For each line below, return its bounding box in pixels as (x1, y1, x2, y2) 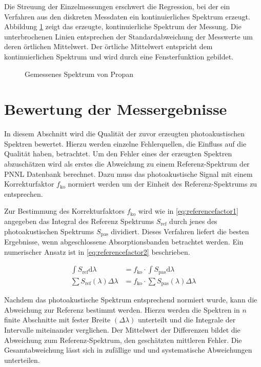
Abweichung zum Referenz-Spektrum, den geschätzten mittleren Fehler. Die (4, 334, 242, 345)
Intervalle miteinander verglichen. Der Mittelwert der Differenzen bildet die (4, 324, 240, 335)
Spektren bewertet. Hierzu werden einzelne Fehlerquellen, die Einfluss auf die (4, 138, 247, 149)
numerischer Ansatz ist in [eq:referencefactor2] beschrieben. (4, 246, 190, 257)
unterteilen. (4, 354, 40, 365)
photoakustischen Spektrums (4, 226, 94, 236)
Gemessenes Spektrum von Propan (25, 68, 134, 79)
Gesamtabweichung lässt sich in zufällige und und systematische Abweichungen (4, 344, 252, 355)
